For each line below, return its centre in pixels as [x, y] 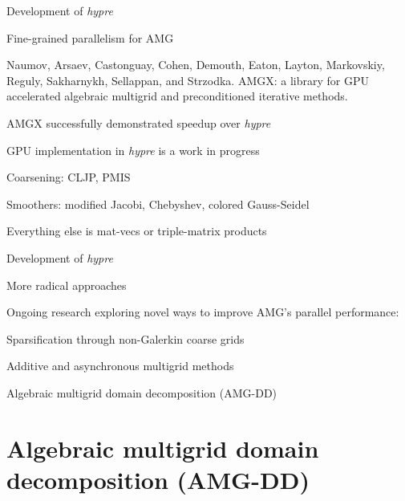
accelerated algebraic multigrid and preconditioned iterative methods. [177, 96]
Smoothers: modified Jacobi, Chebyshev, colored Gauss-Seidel [158, 204]
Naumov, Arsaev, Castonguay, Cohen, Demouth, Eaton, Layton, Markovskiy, [196, 65]
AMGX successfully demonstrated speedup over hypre [139, 122]
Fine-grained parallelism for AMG [90, 37]
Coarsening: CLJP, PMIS [69, 177]
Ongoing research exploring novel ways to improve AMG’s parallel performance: [203, 312]
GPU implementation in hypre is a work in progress [133, 150]
